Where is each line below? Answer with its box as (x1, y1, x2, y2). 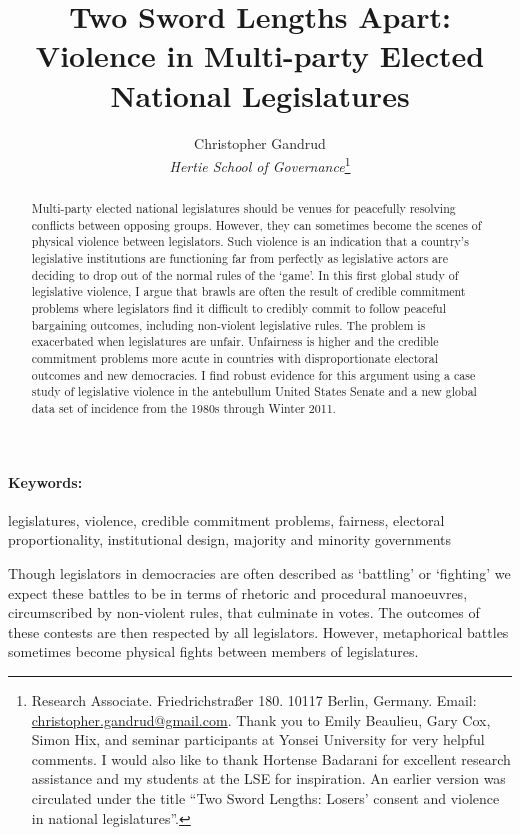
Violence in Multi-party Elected (35, 35, 485, 76)
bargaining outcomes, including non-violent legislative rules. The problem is (31, 316, 426, 333)
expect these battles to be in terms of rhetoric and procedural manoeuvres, (8, 582, 468, 603)
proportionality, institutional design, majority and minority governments (8, 529, 452, 550)
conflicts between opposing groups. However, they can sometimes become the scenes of (31, 216, 482, 233)
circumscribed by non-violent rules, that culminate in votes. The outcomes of (8, 602, 480, 623)
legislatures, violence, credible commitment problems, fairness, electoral (8, 509, 445, 530)
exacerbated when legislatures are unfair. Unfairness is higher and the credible (31, 333, 439, 350)
